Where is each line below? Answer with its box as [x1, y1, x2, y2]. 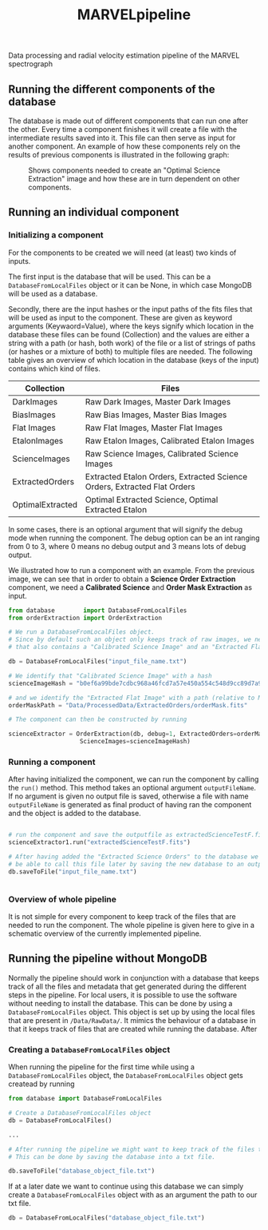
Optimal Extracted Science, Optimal [85, 494, 219, 505]
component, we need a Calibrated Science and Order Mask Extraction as [8, 582, 253, 592]
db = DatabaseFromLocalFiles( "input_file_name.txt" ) [8, 658, 187, 666]
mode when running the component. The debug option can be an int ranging [8, 533, 260, 543]
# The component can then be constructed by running [8, 715, 187, 724]
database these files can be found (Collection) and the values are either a [8, 329, 250, 339]
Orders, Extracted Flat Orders [85, 481, 195, 492]
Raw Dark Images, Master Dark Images [85, 396, 231, 407]
